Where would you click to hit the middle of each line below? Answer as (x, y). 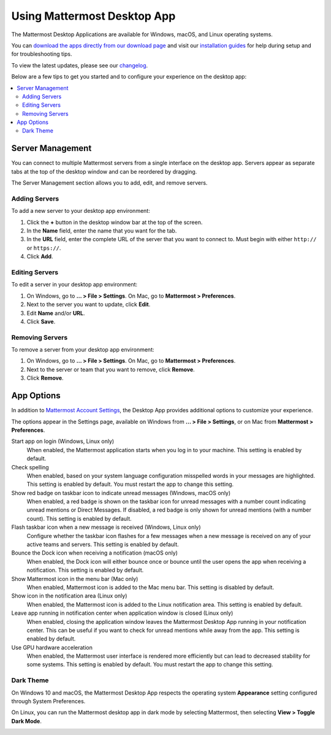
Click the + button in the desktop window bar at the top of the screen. (115, 222)
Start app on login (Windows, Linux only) (63, 441)
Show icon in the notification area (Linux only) (69, 596)
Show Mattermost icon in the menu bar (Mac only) (75, 579)
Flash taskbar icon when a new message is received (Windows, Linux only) (106, 527)
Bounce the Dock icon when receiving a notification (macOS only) (94, 553)
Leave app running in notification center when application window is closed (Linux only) (122, 613)
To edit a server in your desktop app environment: (74, 285)
